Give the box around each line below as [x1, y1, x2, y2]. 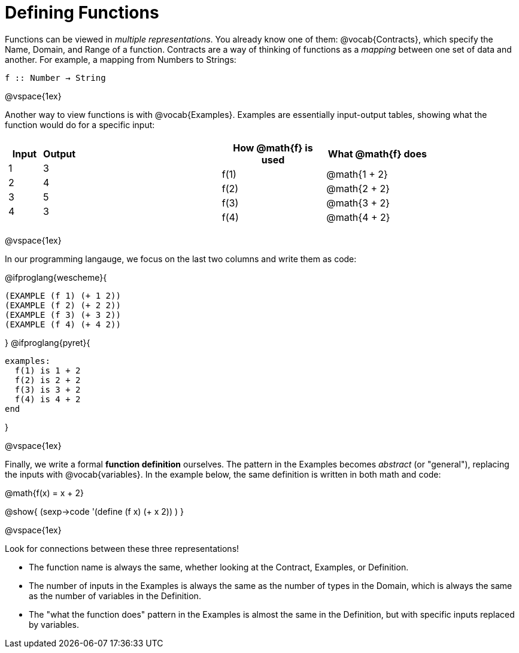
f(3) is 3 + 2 [14, 384, 81, 394]
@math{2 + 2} [326, 182, 390, 195]
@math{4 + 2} [326, 211, 390, 223]
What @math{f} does [327, 147, 427, 160]
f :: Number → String [5, 72, 106, 83]
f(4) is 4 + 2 [14, 394, 81, 404]
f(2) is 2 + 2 [14, 375, 81, 385]
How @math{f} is [233, 141, 313, 154]
